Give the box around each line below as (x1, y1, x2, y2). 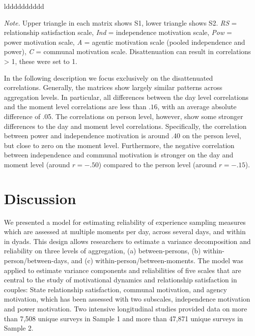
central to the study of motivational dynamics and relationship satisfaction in (4, 275, 237, 285)
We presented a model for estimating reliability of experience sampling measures (4, 216, 246, 227)
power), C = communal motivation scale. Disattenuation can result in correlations (4, 46, 251, 57)
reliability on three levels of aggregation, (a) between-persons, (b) (4, 245, 201, 256)
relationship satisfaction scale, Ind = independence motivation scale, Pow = (4, 27, 232, 37)
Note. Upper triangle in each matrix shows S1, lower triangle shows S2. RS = (4, 17, 237, 28)
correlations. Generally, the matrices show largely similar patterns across (4, 82, 223, 92)
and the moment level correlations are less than (4, 101, 147, 112)
